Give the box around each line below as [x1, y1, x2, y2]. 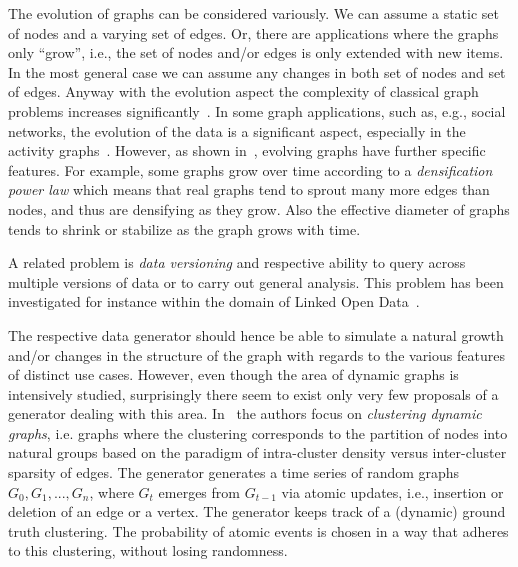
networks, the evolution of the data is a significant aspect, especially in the [8, 120, 466, 141]
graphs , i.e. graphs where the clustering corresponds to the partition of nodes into [8, 422, 508, 443]
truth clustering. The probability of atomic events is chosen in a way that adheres [8, 520, 509, 541]
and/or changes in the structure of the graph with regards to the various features [8, 344, 505, 365]
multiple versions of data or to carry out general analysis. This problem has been [8, 271, 504, 292]
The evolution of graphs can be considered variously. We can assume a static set [8, 3, 500, 23]
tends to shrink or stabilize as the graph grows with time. [8, 218, 361, 239]
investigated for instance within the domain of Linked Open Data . [8, 291, 420, 312]
